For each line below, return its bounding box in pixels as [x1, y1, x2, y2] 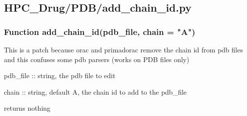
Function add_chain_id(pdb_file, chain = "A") [4, 25, 196, 37]
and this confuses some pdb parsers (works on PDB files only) [4, 54, 189, 64]
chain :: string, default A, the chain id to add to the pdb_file [4, 86, 187, 97]
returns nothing [4, 103, 51, 113]
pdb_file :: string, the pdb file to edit [4, 70, 116, 81]
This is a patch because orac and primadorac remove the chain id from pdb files [4, 45, 243, 54]
